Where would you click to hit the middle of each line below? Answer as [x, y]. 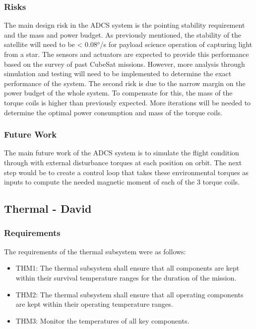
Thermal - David [48, 209]
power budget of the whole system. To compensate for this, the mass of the [118, 93]
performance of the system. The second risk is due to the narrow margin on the [125, 83]
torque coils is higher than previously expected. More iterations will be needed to [128, 102]
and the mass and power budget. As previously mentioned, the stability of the [123, 34]
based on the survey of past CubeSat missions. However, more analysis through [125, 64]
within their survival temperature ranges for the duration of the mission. [126, 277]
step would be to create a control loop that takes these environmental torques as [126, 172]
